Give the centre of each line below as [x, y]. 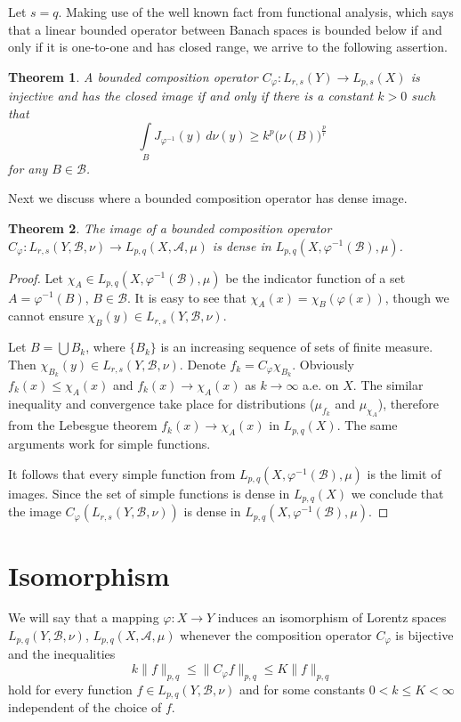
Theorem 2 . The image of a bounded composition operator [170, 227]
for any [28, 168]
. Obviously [323, 364]
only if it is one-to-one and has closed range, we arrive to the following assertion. [228, 47]
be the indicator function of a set [315, 277]
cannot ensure [46, 316]
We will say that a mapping [84, 617]
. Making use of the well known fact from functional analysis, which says [256, 12]
